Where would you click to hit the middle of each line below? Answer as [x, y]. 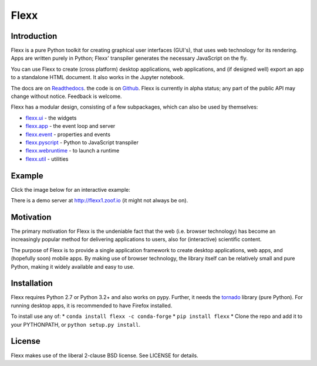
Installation [32, 284]
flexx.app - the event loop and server [70, 126]
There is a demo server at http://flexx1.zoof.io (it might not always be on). [100, 201]
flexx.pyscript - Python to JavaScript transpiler [82, 142]
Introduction [34, 36]
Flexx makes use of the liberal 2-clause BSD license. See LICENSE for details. [105, 355]
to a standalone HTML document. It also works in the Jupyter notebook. [98, 77]
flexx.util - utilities [47, 159]
